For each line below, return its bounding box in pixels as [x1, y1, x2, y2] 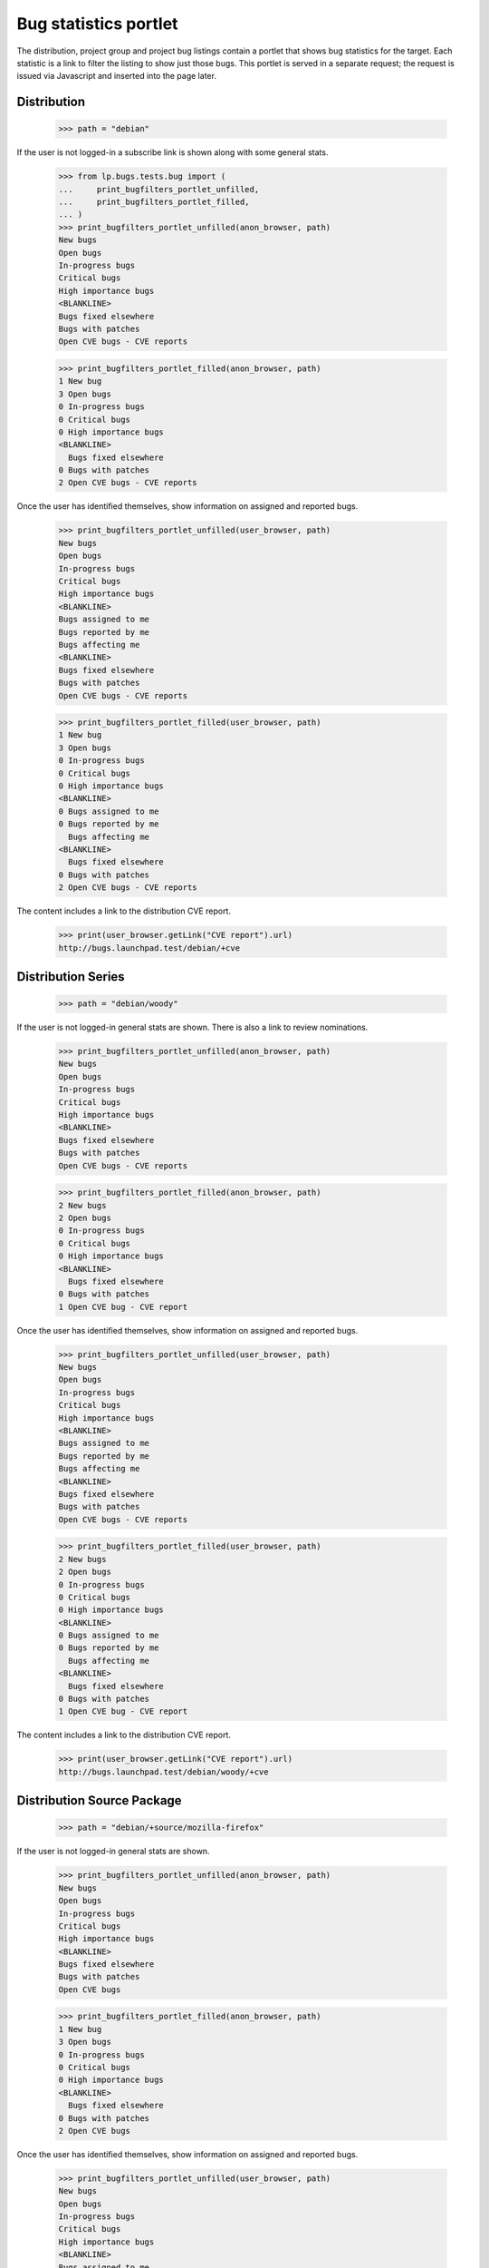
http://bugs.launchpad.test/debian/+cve [58, 943, 240, 953]
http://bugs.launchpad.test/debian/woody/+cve [58, 1766, 269, 1777]
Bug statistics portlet [16, 14, 178, 34]
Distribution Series [16, 969, 126, 984]
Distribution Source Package [16, 1793, 182, 1809]
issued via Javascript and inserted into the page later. [16, 71, 217, 82]
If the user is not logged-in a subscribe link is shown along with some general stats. [16, 147, 329, 158]
